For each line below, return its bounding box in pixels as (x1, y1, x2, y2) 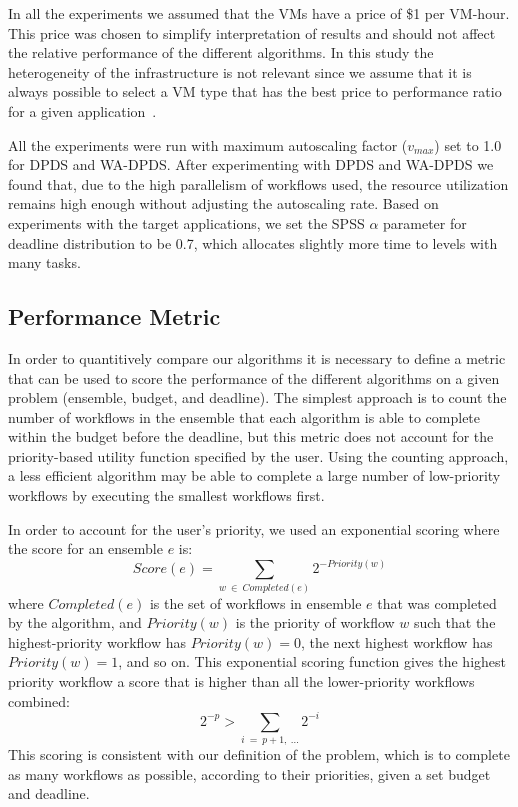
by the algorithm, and (8, 612, 142, 633)
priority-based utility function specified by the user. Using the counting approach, (8, 445, 509, 466)
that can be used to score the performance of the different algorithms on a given (8, 367, 500, 388)
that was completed (377, 592, 497, 613)
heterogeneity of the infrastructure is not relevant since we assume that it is (8, 61, 472, 82)
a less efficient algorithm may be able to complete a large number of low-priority (8, 465, 501, 486)
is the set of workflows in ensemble (149, 592, 362, 613)
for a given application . (8, 100, 157, 121)
